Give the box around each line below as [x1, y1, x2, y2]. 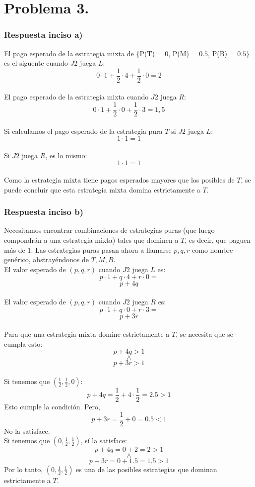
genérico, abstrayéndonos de [4, 254, 89, 265]
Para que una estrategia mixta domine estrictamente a [4, 329, 170, 339]
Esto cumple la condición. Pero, [4, 401, 100, 412]
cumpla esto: [4, 338, 43, 349]
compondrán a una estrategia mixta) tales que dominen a [4, 235, 179, 245]
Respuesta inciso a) [4, 28, 83, 41]
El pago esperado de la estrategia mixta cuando [4, 92, 149, 102]
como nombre [192, 244, 233, 255]
